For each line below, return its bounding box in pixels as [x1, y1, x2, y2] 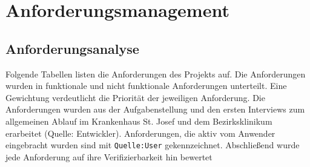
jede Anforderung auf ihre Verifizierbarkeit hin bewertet [5, 150, 213, 163]
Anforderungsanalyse [5, 39, 139, 57]
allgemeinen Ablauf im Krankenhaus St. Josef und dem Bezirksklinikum [5, 114, 272, 127]
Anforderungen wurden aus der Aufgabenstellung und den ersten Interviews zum [5, 103, 305, 116]
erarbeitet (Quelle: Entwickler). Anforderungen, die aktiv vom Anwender [5, 126, 275, 139]
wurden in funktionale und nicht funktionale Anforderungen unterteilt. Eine [5, 79, 287, 92]
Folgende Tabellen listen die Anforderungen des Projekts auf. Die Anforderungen [5, 67, 306, 80]
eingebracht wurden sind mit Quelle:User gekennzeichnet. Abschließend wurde [5, 139, 300, 151]
